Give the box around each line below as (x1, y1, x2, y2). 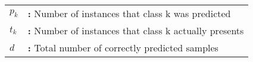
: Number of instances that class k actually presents (27, 24, 244, 37)
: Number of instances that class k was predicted (27, 6, 231, 20)
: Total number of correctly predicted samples (27, 41, 218, 54)
